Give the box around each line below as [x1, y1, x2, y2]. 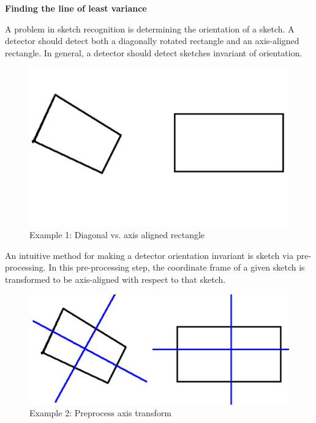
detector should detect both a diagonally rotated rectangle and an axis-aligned [5, 34, 299, 47]
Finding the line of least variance [5, 2, 147, 14]
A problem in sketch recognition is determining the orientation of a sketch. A [5, 22, 295, 35]
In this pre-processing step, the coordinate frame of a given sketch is [48, 261, 305, 274]
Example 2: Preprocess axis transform [29, 406, 171, 419]
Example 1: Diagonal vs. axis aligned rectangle [29, 228, 205, 241]
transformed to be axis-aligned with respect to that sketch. [5, 272, 226, 285]
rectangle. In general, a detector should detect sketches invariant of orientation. [5, 46, 303, 59]
